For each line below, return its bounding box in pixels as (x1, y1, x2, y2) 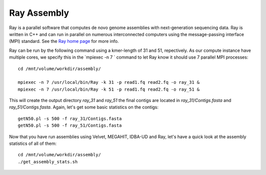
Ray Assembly (9, 7, 69, 18)
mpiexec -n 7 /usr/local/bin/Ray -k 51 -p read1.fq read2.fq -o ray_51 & (18, 86, 200, 92)
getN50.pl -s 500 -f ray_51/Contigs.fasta (18, 123, 122, 128)
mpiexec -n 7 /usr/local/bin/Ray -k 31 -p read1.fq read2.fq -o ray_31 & (18, 79, 200, 85)
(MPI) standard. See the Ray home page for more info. (9, 38, 119, 44)
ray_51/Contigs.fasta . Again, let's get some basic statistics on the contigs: (9, 104, 159, 110)
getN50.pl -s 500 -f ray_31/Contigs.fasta (18, 116, 122, 121)
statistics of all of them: (9, 140, 57, 146)
